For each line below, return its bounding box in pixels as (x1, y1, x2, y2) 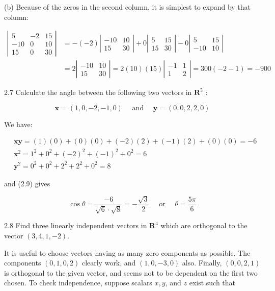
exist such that (189, 277, 236, 288)
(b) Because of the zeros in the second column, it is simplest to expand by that (4, 2, 251, 12)
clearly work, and (81, 257, 136, 268)
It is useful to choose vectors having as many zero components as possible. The (4, 247, 251, 258)
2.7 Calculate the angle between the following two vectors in (4, 87, 192, 98)
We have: (4, 118, 33, 129)
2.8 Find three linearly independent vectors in (4, 220, 147, 231)
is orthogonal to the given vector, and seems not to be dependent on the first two (4, 267, 258, 278)
